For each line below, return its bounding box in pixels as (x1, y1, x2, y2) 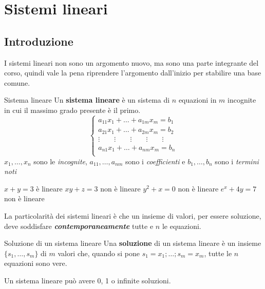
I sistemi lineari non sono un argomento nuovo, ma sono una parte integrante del (4, 57, 259, 68)
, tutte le (204, 247, 232, 258)
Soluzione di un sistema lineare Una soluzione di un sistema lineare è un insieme (4, 238, 261, 248)
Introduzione (4, 33, 73, 49)
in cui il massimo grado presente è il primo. (4, 104, 141, 115)
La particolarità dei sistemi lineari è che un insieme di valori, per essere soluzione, (4, 210, 261, 221)
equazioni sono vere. (4, 258, 67, 268)
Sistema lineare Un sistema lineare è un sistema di (4, 94, 170, 105)
